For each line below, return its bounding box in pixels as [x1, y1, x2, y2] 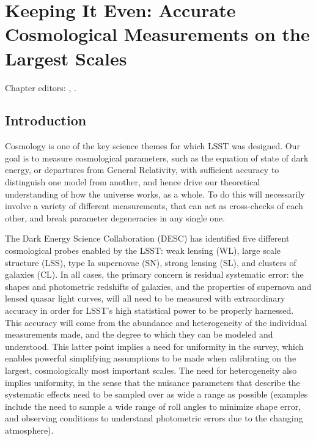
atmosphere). [5, 423, 54, 436]
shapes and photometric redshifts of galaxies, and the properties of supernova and [5, 280, 312, 292]
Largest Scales [5, 45, 127, 70]
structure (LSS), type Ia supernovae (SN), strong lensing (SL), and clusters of [5, 256, 296, 269]
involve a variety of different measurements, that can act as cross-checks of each [5, 199, 303, 212]
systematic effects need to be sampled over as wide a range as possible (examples [5, 388, 308, 401]
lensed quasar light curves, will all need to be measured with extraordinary [5, 292, 285, 305]
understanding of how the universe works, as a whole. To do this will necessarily [5, 187, 305, 200]
